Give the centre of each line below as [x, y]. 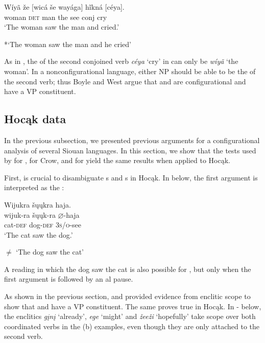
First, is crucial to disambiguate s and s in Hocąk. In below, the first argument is [131, 177]
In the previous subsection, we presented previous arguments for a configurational [132, 140]
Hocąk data [35, 119]
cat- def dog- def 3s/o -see [43, 225]
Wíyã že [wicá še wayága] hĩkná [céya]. [64, 7]
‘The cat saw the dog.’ [39, 234]
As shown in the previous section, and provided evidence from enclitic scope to [127, 296]
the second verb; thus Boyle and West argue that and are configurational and [125, 81]
